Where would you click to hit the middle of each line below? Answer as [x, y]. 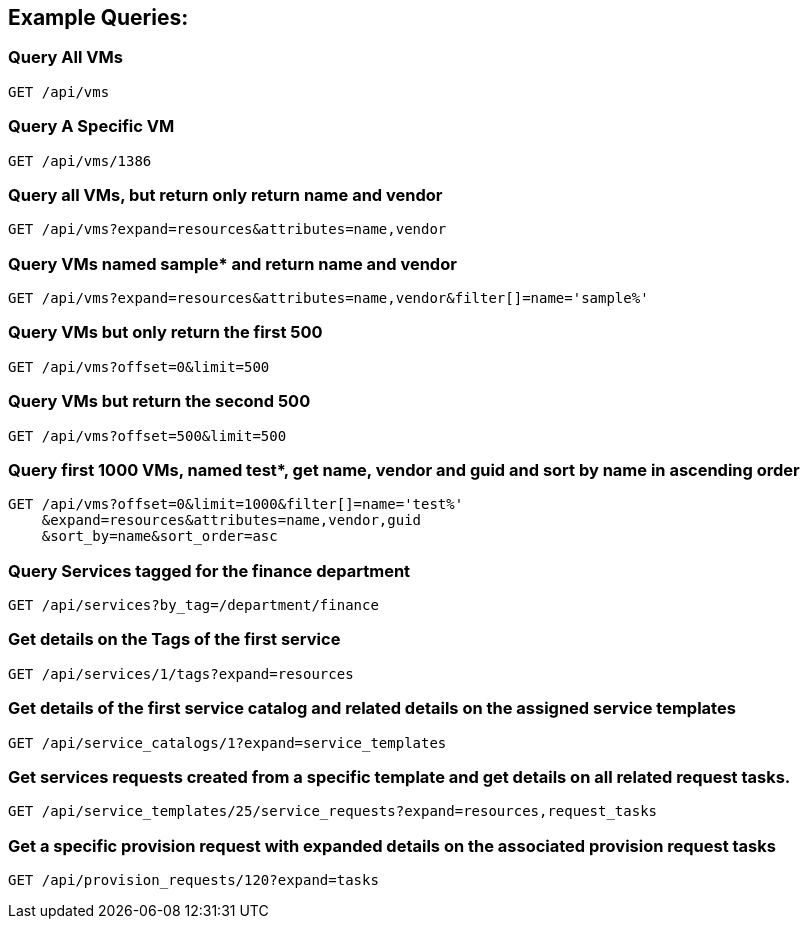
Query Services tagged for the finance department [209, 570]
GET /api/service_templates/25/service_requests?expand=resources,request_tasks [333, 811]
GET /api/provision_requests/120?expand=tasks [193, 880]
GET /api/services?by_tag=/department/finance [193, 605]
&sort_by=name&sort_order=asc [159, 536]
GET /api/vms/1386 [80, 160]
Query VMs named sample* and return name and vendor [232, 263]
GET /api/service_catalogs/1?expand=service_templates [227, 742]
